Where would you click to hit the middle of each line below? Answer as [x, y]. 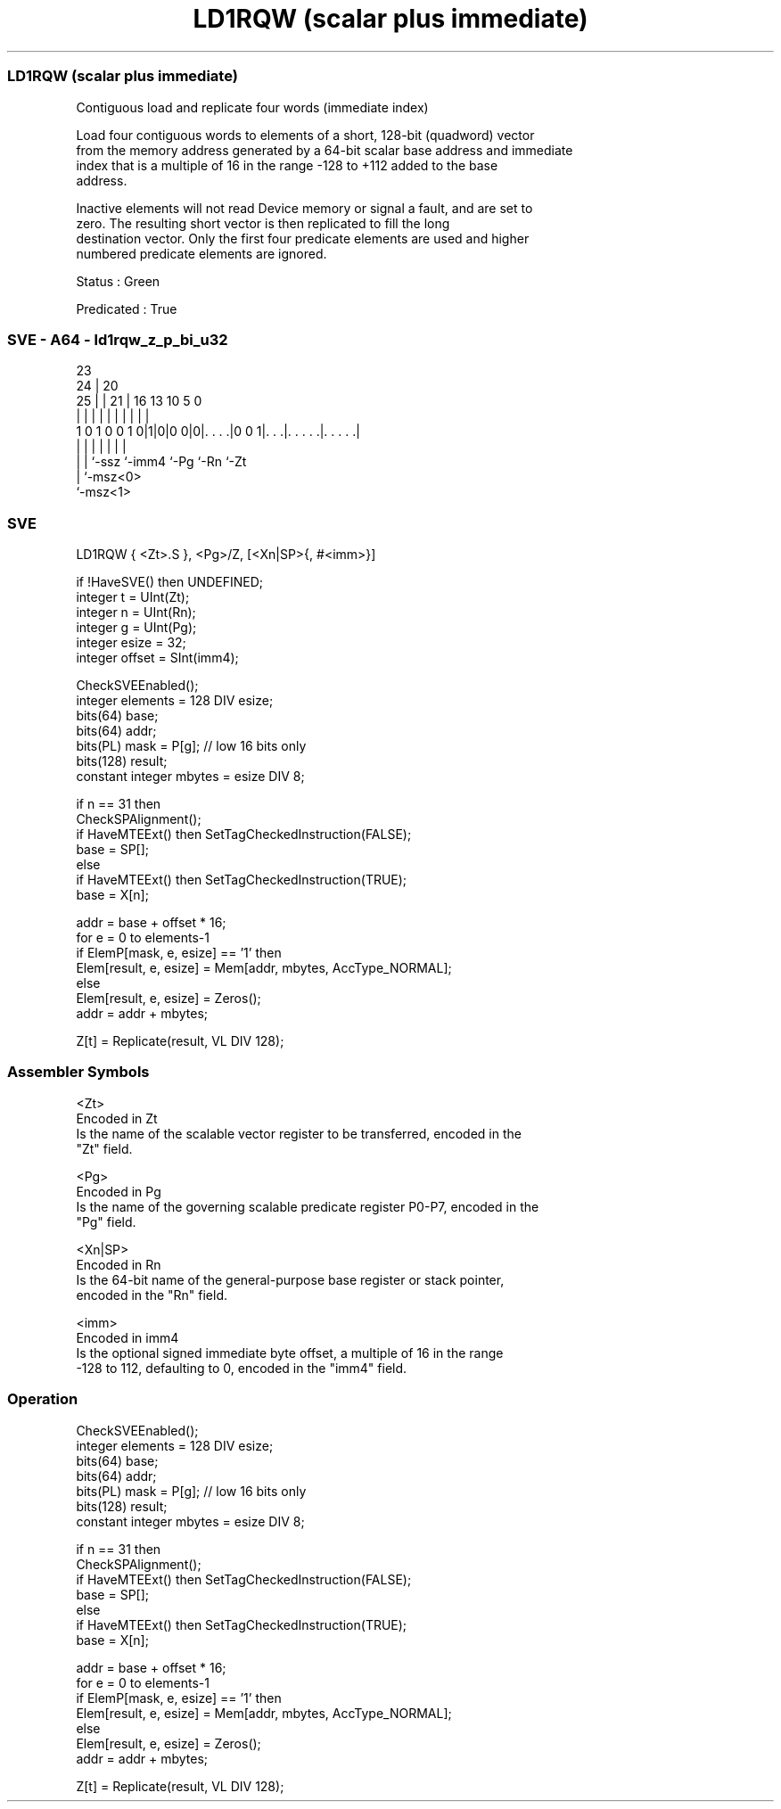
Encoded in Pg [119, 1191]
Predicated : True [127, 308]
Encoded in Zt [117, 1118]
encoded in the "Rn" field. [152, 1295]
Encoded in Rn [119, 1264]
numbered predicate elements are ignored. [201, 253]
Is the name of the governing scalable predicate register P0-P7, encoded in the [308, 1206]
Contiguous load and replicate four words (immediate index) [252, 107]
